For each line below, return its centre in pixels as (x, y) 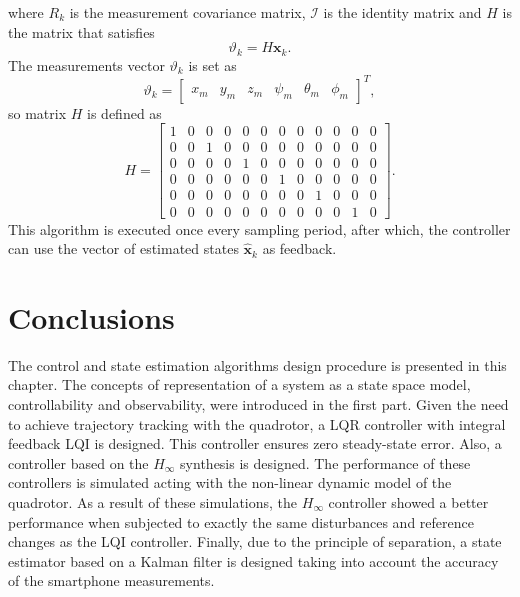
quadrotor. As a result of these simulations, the (153, 501)
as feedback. (299, 248)
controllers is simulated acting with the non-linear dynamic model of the (230, 482)
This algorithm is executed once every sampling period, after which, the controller (259, 228)
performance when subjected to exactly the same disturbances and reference (241, 521)
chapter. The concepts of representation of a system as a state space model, (239, 384)
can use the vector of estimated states (123, 248)
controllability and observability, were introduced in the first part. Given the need (258, 404)
